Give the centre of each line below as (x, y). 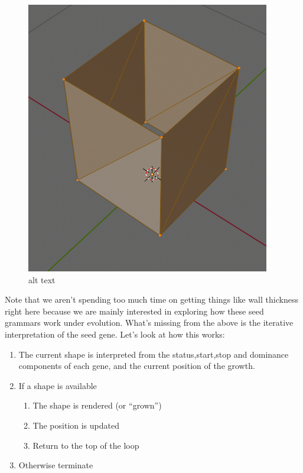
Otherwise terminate (56, 465)
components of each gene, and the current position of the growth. (137, 366)
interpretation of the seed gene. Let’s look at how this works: (115, 334)
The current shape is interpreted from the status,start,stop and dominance (154, 354)
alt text (42, 279)
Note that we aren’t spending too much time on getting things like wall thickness (151, 299)
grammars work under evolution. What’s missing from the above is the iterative (149, 323)
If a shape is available (58, 385)
